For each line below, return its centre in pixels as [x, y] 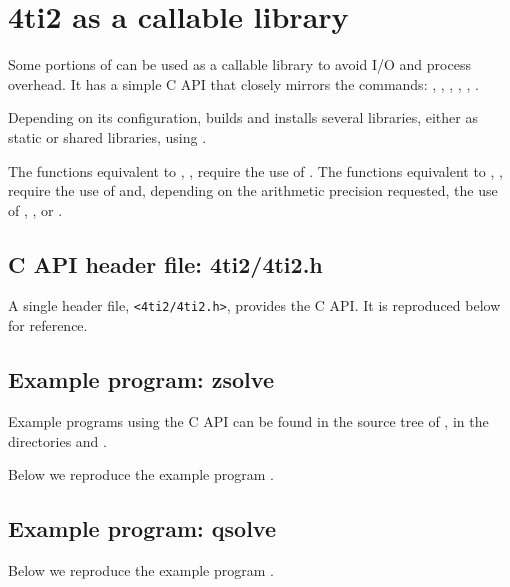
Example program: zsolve [141, 379]
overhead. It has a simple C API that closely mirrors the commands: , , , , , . [243, 83]
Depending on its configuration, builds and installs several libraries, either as [243, 117]
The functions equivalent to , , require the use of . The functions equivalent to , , [255, 170]
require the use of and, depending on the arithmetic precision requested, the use [253, 190]
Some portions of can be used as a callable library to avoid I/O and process [239, 64]
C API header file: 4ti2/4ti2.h [165, 263]
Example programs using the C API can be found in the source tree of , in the [248, 420]
